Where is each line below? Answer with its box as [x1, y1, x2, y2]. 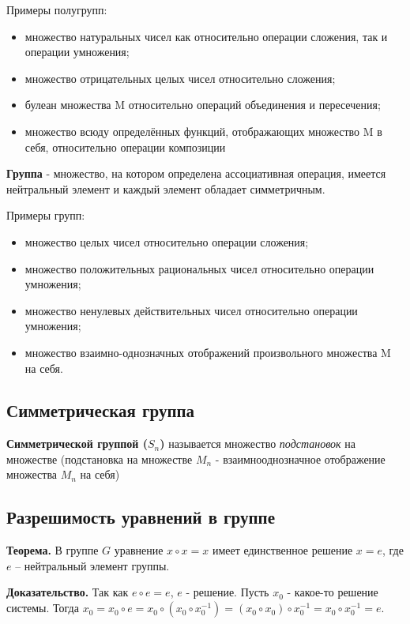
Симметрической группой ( [6, 435, 148, 452]
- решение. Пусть [186, 584, 269, 600]
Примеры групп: [6, 207, 85, 224]
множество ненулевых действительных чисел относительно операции [24, 302, 358, 318]
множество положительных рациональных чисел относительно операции [24, 260, 374, 276]
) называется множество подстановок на [160, 435, 355, 452]
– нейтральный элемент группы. [15, 557, 170, 573]
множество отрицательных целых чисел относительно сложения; [24, 70, 336, 86]
